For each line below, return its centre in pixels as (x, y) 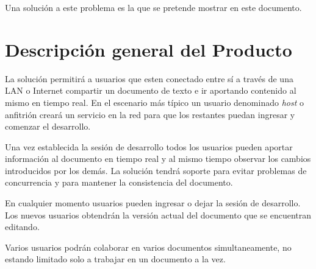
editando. (22, 227)
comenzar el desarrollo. (48, 126)
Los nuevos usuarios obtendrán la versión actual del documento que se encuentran (158, 215)
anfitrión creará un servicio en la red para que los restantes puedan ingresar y (150, 114)
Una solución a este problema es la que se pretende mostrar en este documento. (153, 7)
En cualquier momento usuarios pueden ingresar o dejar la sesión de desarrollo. (153, 203)
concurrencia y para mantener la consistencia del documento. (119, 182)
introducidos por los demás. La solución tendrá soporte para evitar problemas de (156, 170)
